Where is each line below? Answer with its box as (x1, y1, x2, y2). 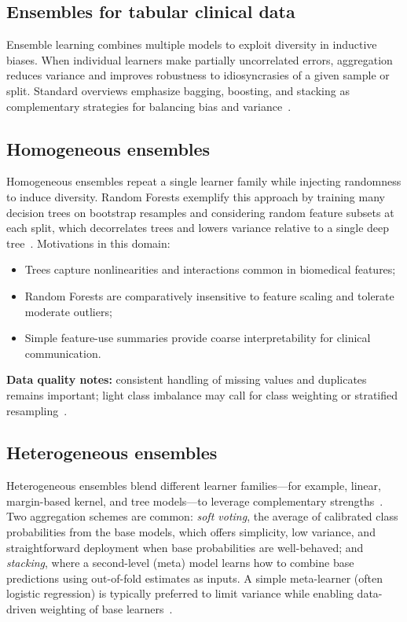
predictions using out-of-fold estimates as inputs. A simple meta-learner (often (6, 569, 383, 586)
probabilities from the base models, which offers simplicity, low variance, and (6, 524, 376, 540)
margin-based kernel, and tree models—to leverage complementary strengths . (6, 492, 383, 509)
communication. (24, 344, 101, 361)
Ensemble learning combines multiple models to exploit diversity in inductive (6, 36, 377, 53)
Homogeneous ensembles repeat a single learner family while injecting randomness (6, 173, 401, 190)
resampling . (6, 402, 68, 418)
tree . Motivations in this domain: (6, 234, 170, 251)
